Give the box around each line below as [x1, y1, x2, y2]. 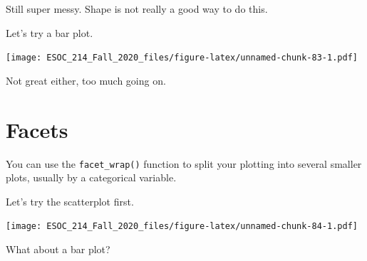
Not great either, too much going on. [6, 73, 166, 87]
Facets [6, 114, 68, 144]
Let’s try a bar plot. [6, 25, 93, 40]
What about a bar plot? [6, 242, 110, 257]
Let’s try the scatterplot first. [6, 193, 134, 208]
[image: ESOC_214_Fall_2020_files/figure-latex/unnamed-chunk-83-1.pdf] [6, 53, 358, 63]
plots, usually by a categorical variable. [6, 170, 177, 185]
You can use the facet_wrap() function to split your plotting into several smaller [6, 156, 362, 171]
